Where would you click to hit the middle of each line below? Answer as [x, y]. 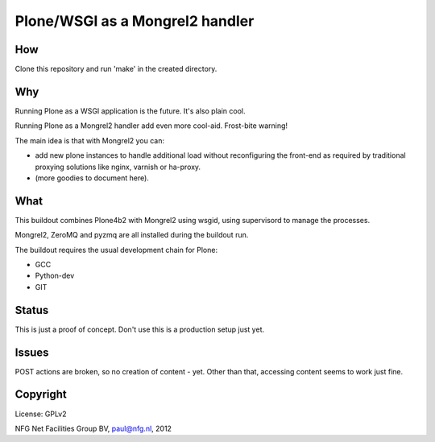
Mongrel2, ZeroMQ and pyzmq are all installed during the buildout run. [132, 235]
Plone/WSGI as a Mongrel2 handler [135, 21]
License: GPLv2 [41, 414]
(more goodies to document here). [92, 178]
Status [32, 310]
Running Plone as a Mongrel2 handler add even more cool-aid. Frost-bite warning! [151, 126]
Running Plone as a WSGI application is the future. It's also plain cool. [130, 111]
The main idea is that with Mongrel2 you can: [90, 140]
